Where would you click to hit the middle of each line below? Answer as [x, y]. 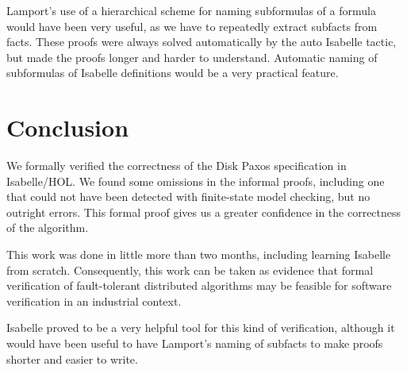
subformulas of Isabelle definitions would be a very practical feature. [173, 73]
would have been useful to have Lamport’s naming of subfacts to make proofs [195, 343]
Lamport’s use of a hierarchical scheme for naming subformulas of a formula [191, 10]
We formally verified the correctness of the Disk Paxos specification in [177, 166]
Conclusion [68, 127]
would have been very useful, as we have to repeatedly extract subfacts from [192, 26]
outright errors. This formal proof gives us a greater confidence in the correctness [204, 212]
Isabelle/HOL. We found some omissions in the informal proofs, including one [196, 181]
